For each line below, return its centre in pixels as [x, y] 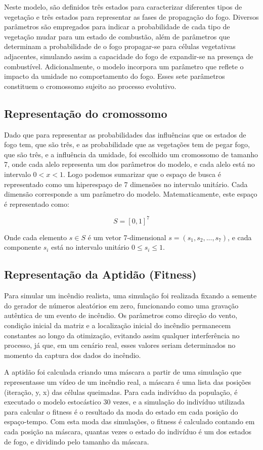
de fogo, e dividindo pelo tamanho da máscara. [77, 441]
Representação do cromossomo [86, 113]
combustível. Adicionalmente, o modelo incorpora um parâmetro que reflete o [124, 66]
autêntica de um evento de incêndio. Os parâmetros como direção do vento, [121, 315]
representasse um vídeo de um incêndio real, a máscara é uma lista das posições [128, 381]
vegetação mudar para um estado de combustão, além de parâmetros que [117, 36]
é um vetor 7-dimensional [127, 237]
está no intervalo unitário [90, 247]
